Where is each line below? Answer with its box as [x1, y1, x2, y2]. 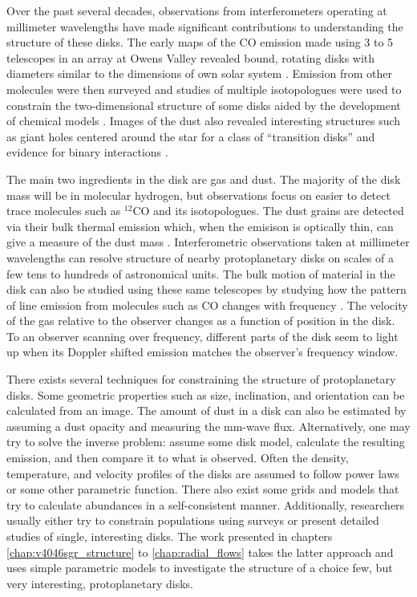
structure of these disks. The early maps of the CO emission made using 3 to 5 [6, 34, 394, 51]
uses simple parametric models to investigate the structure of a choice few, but [6, 559, 393, 576]
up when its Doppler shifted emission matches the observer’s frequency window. [6, 343, 399, 360]
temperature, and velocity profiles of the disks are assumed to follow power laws [6, 465, 399, 481]
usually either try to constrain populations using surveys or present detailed [6, 512, 379, 529]
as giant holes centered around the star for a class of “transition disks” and [6, 128, 375, 144]
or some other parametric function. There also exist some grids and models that [6, 481, 399, 497]
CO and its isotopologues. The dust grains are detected [132, 202, 404, 219]
